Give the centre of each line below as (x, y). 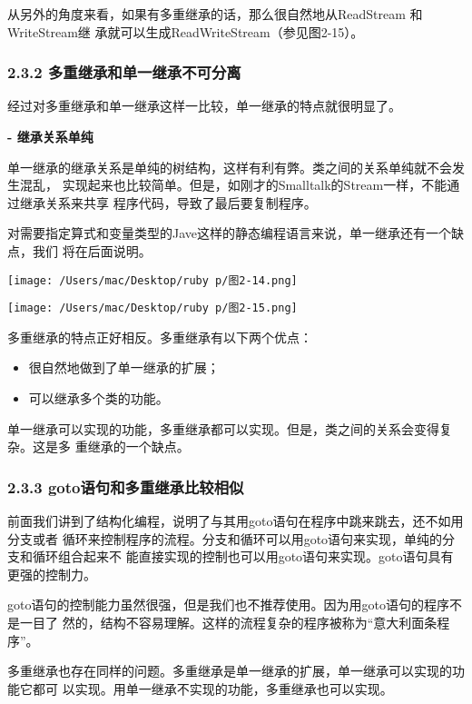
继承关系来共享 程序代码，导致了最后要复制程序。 (168, 202)
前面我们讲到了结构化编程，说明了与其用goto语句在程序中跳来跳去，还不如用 (236, 521)
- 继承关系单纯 (50, 136)
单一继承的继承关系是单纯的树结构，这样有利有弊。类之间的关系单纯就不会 (230, 167)
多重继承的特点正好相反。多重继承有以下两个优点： (160, 337)
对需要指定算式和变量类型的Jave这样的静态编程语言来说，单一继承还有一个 (230, 233)
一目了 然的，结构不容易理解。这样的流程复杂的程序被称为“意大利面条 (228, 623)
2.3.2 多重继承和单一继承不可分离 (124, 72)
